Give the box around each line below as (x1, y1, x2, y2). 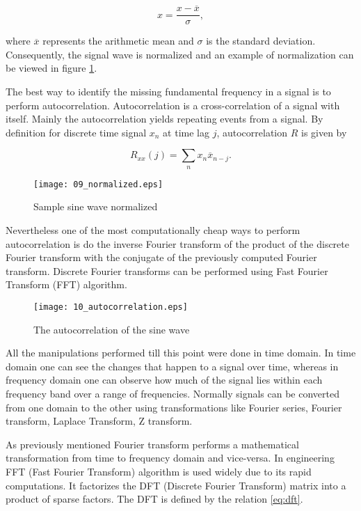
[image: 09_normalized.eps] (33, 179, 163, 189)
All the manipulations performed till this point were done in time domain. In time (6, 345, 356, 360)
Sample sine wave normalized (33, 199, 158, 214)
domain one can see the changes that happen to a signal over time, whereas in (6, 359, 339, 373)
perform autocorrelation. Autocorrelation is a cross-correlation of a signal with (6, 97, 340, 112)
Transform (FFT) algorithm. (6, 277, 127, 292)
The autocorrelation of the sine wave (33, 322, 190, 336)
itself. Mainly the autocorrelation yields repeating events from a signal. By (6, 111, 323, 126)
